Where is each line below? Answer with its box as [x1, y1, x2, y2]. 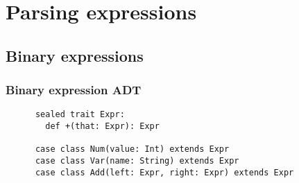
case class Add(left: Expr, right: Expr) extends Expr [35, 167, 294, 177]
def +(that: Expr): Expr [45, 121, 160, 132]
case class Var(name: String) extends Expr [35, 156, 239, 166]
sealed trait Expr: [35, 110, 125, 120]
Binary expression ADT [6, 81, 142, 98]
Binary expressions [6, 44, 144, 66]
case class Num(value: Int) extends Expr [35, 144, 230, 155]
